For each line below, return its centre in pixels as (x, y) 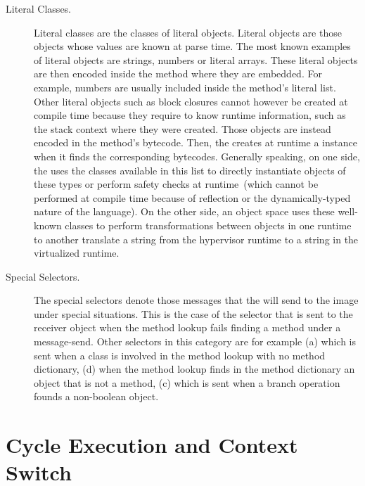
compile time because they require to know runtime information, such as (190, 115)
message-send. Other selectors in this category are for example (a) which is (195, 341)
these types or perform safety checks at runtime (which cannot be (176, 184)
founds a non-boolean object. (96, 396)
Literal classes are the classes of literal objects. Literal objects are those (188, 32)
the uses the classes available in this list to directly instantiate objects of (190, 170)
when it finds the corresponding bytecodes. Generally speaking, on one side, (197, 156)
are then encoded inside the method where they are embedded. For (178, 73)
